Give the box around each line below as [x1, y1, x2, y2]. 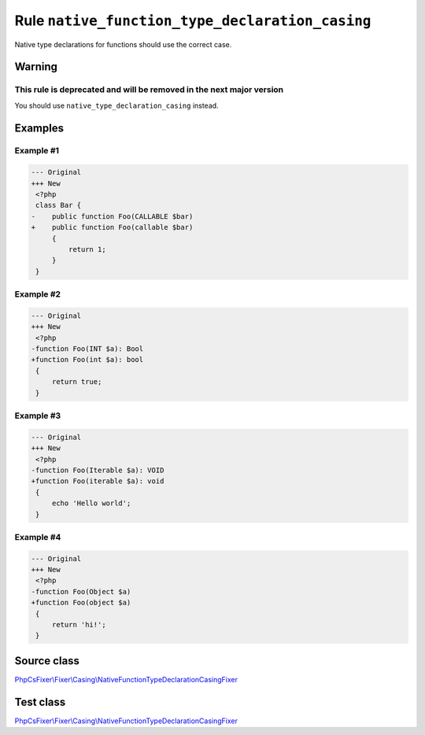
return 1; [68, 245, 106, 253]
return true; [51, 378, 102, 386]
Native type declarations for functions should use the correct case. [14, 39, 232, 49]
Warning [14, 60, 58, 74]
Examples [14, 121, 65, 135]
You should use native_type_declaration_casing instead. [14, 101, 220, 110]
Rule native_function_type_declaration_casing [14, 12, 371, 29]
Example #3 [14, 410, 61, 421]
